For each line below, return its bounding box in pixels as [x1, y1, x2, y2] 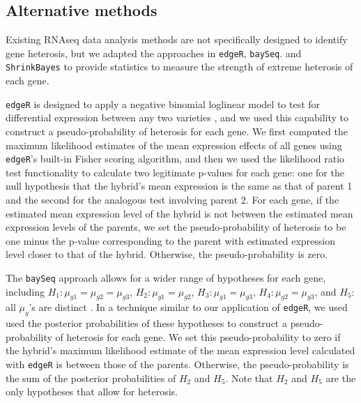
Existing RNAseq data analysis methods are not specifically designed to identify [6, 32, 348, 47]
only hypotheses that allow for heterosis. [6, 384, 178, 399]
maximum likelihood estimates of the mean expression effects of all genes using [6, 137, 342, 152]
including [6, 284, 45, 298]
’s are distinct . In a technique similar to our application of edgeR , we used [29, 300, 348, 314]
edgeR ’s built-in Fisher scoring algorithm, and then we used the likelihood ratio [6, 151, 345, 166]
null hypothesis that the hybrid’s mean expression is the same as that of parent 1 [6, 178, 353, 193]
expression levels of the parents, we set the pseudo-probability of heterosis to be [6, 220, 346, 234]
